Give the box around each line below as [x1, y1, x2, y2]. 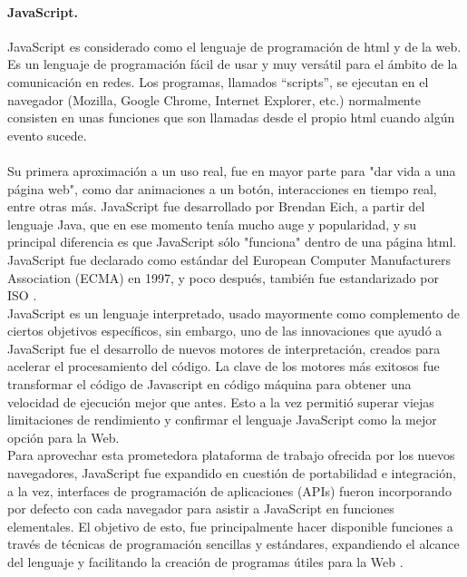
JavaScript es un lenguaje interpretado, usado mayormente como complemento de [7, 303, 461, 322]
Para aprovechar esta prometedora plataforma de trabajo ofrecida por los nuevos [7, 445, 455, 465]
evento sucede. [7, 125, 87, 144]
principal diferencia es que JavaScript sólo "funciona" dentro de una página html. [7, 232, 457, 251]
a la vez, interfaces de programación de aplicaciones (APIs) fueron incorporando [7, 481, 452, 500]
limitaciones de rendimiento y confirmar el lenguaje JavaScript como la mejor [7, 410, 437, 429]
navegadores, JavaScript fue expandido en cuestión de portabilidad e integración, [7, 464, 456, 483]
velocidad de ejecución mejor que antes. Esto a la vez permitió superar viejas [7, 392, 434, 411]
